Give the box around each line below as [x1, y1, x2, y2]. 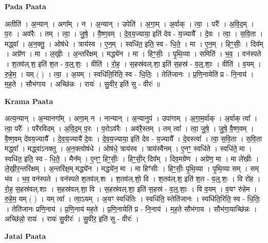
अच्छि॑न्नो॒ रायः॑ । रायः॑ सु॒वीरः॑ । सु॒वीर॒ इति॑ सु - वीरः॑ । [5, 213, 139, 224]
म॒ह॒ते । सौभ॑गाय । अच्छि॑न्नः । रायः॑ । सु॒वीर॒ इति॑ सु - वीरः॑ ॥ [5, 78, 160, 89]
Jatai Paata [5, 230, 46, 241]
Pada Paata [5, 1, 46, 11]
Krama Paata [5, 95, 53, 106]
